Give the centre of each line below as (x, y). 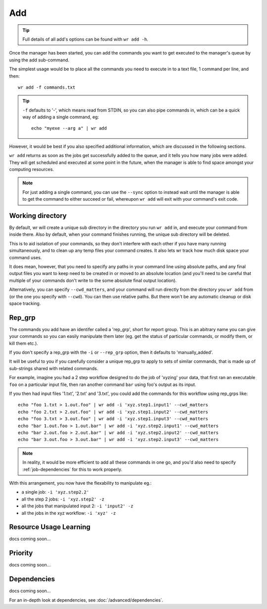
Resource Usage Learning (50, 527)
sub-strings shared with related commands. (54, 368)
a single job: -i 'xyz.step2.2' (55, 492)
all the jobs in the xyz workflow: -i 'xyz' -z (69, 513)
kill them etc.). (23, 343)
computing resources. (32, 169)
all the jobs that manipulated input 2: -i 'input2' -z (77, 506)
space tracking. (25, 303)
